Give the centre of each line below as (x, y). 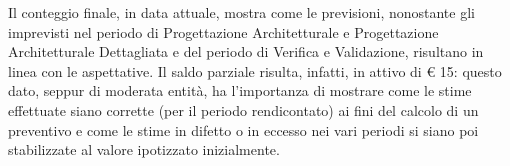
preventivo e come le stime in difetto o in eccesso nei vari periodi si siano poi (243, 129)
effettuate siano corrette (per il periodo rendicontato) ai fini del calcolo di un (243, 109)
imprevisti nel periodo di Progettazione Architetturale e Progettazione (223, 31)
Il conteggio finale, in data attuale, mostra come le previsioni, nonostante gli (241, 12)
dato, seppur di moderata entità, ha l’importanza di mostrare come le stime (240, 90)
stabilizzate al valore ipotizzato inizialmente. (144, 149)
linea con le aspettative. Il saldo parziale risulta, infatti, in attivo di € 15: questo (255, 70)
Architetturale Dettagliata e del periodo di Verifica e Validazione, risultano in (246, 51)
